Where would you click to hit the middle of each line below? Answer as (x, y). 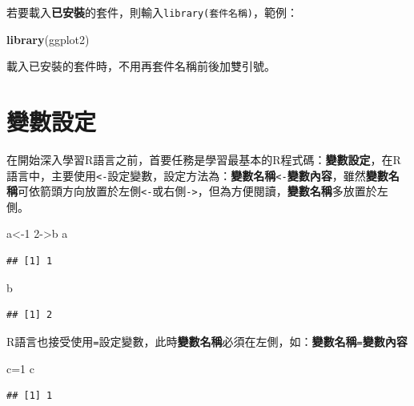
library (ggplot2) (48, 39)
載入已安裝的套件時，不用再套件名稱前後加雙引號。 (141, 66)
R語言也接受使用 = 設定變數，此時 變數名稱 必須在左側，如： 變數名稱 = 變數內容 (207, 341)
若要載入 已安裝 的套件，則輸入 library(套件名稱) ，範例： (152, 12)
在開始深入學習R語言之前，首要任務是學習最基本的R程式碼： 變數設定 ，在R (204, 159)
